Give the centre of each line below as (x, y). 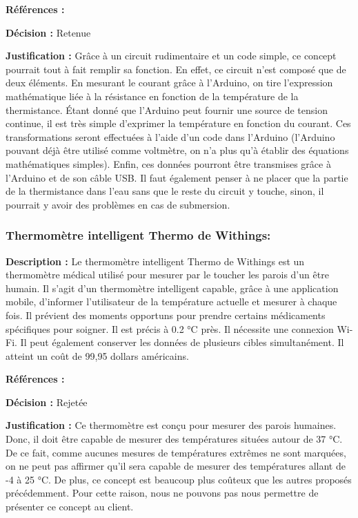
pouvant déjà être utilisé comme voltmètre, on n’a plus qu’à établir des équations (177, 150)
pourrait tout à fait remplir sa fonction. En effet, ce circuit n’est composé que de (176, 69)
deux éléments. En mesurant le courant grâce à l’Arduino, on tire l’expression (169, 83)
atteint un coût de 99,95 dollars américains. (97, 355)
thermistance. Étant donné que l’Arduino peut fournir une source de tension (167, 109)
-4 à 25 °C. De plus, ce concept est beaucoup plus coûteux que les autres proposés (179, 479)
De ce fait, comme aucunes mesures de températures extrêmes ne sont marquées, (176, 452)
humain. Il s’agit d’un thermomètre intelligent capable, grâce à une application (172, 288)
